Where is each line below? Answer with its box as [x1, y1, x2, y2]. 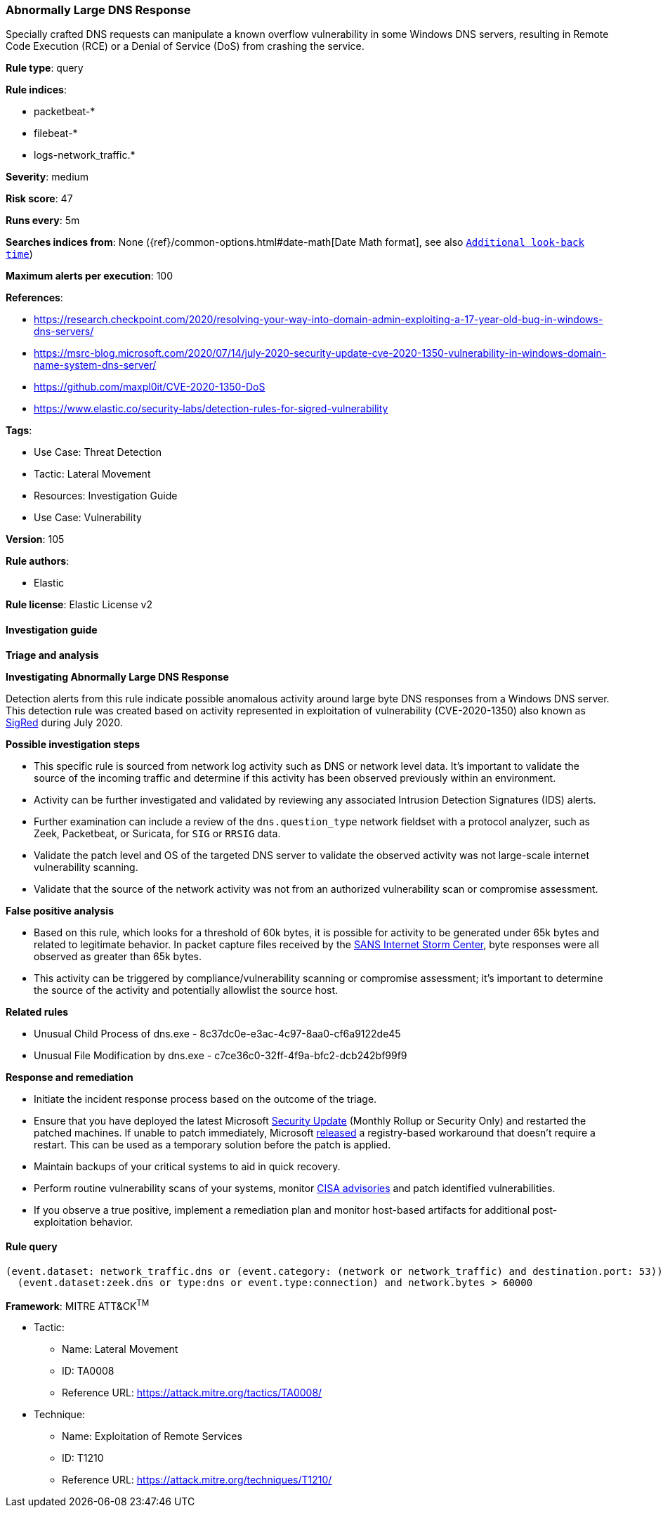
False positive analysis [6, 904, 114, 917]
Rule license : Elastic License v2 [6, 598, 152, 611]
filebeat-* [34, 127, 78, 140]
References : [6, 292, 63, 304]
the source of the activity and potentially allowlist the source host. [34, 983, 339, 996]
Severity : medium [6, 171, 89, 183]
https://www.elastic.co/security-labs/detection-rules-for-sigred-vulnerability [34, 402, 388, 415]
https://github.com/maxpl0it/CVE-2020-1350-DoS [34, 381, 265, 393]
